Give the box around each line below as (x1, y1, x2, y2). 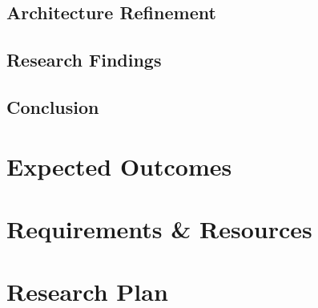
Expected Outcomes (6, 149, 232, 182)
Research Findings (6, 47, 162, 72)
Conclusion (6, 94, 99, 119)
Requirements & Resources (6, 212, 312, 245)
